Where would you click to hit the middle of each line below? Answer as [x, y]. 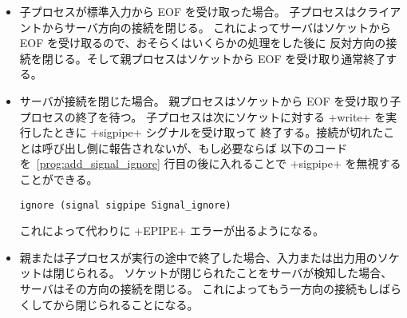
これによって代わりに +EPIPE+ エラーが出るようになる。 [172, 231]
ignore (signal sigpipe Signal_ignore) [125, 205]
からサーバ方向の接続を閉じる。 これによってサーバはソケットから [217, 27]
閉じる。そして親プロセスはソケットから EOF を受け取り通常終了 [214, 58]
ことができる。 [59, 179]
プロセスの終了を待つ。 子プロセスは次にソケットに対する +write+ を [203, 116]
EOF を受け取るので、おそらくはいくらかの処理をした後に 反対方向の [203, 43]
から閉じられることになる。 [126, 304]
